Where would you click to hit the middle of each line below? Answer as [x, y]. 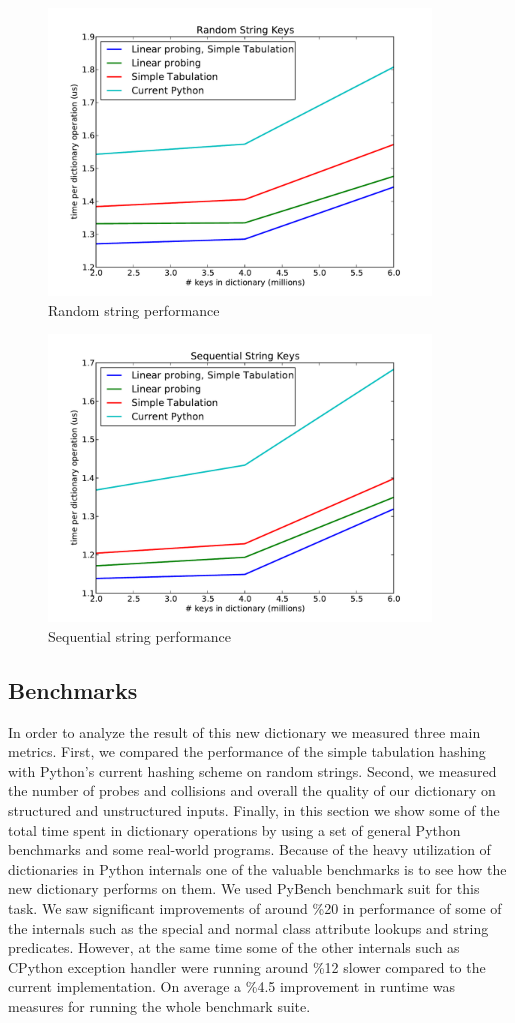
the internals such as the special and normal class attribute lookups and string [248, 927]
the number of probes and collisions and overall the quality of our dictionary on [252, 790]
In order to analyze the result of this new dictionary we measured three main [244, 731]
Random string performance [134, 309]
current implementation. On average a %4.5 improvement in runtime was [232, 986]
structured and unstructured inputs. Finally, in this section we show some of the [254, 809]
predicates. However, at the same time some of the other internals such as [234, 947]
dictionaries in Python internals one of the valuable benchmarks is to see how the [257, 868]
